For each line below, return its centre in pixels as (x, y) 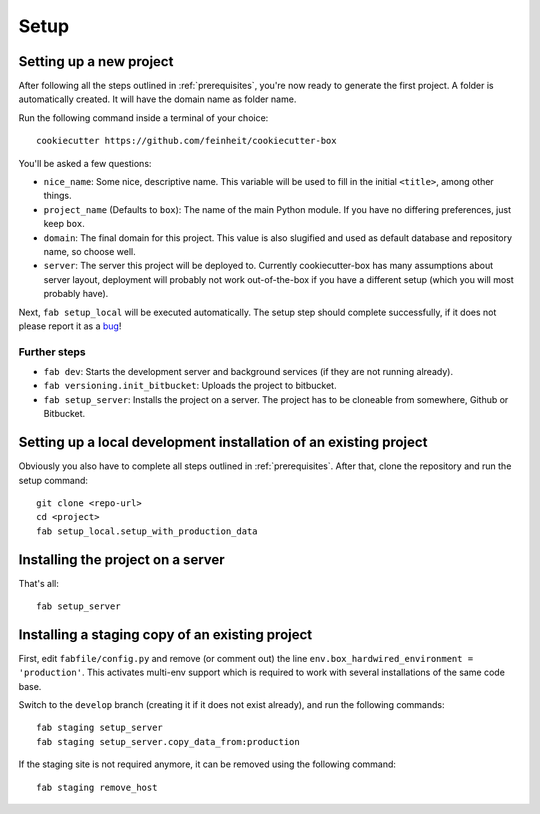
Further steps (52, 352)
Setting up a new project (96, 61)
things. (57, 196)
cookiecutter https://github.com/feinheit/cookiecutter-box (186, 141)
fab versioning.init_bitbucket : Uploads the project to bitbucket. (190, 386)
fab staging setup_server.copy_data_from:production (168, 741)
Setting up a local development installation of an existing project (223, 442)
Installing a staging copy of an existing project (165, 634)
